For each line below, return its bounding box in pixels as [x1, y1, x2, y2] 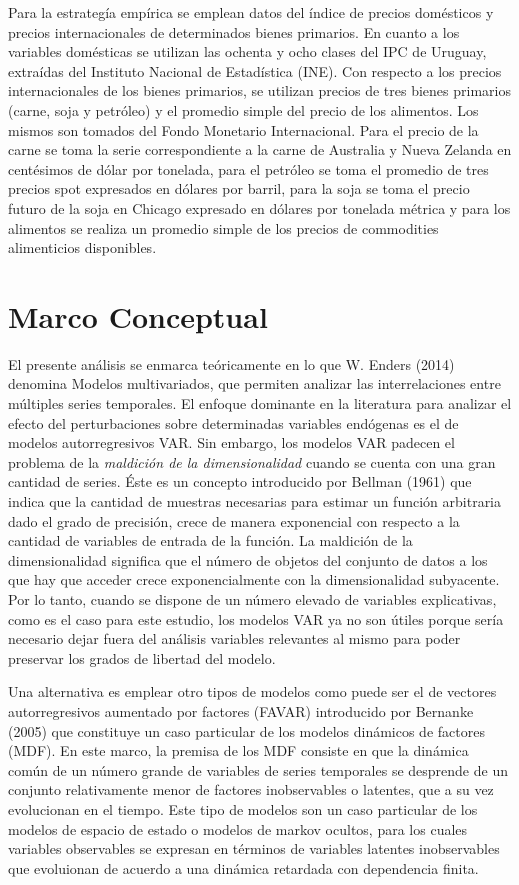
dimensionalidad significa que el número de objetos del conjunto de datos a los [8, 549, 488, 570]
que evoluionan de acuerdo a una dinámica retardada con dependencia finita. [8, 857, 479, 878]
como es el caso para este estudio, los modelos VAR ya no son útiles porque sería [8, 608, 504, 629]
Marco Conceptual [8, 295, 268, 336]
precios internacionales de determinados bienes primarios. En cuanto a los [8, 21, 460, 42]
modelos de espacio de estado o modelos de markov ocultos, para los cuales [8, 818, 468, 839]
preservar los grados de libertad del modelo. [8, 647, 276, 668]
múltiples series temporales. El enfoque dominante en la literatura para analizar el [8, 393, 512, 414]
